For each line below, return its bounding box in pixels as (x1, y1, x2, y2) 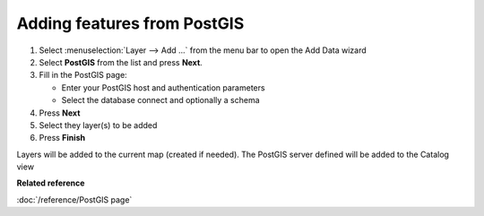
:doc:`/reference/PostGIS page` (16, 194, 133, 205)
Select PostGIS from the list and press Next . (39, 56, 203, 67)
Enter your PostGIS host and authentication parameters (61, 82, 265, 93)
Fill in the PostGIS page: (39, 70, 127, 81)
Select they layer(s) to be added (39, 119, 158, 130)
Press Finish (39, 133, 85, 143)
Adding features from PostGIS (16, 13, 245, 33)
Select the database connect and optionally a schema (61, 95, 260, 106)
